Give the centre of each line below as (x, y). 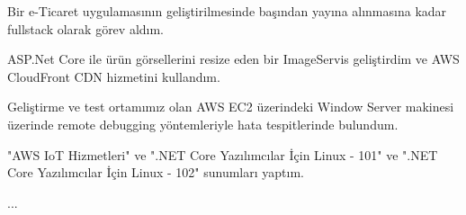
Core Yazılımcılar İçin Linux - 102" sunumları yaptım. (156, 172)
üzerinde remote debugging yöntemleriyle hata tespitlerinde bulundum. (203, 124)
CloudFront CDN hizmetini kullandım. (114, 76)
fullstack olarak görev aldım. (86, 28)
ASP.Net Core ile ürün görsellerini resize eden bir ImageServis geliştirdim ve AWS (233, 59)
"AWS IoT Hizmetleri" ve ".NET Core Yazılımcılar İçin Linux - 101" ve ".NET (223, 154)
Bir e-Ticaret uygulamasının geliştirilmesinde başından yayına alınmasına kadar (227, 11)
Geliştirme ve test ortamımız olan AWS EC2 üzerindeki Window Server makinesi (231, 107)
